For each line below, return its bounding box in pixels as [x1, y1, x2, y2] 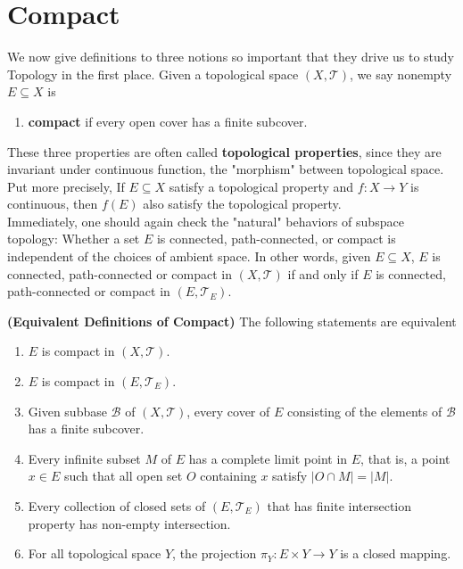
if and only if [287, 264, 359, 283]
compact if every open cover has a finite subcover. [28, 111, 308, 130]
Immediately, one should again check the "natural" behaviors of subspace [7, 211, 404, 230]
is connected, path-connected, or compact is [156, 229, 396, 248]
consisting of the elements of [286, 401, 442, 420]
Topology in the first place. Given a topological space [7, 64, 299, 83]
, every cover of [186, 401, 270, 420]
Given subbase [28, 401, 107, 420]
